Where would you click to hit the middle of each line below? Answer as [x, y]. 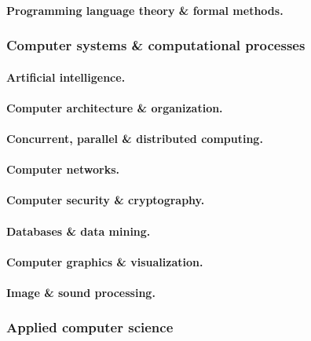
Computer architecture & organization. [115, 107]
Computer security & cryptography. [106, 200]
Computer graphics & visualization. [105, 261]
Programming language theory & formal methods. [145, 10]
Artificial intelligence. [66, 77]
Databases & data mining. [79, 231]
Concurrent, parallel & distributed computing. [135, 138]
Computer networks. [63, 169]
